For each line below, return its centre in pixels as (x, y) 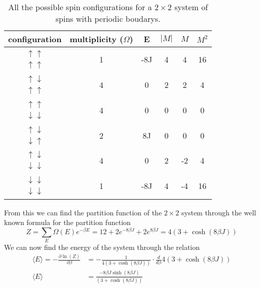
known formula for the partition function (67, 222)
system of (191, 7)
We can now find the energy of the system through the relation (102, 247)
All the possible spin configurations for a (80, 7)
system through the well (219, 212)
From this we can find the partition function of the (83, 212)
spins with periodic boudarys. (108, 19)
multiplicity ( (97, 39)
